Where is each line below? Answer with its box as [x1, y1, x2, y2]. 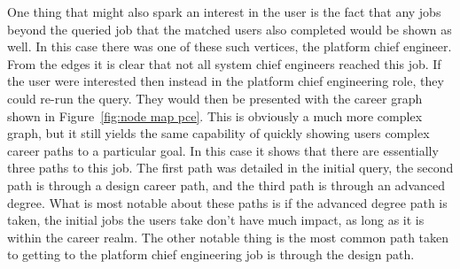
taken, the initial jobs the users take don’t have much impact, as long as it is [7, 211, 425, 229]
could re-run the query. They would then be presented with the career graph [7, 88, 423, 107]
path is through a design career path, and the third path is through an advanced [7, 175, 445, 194]
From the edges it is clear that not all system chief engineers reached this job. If [7, 54, 441, 73]
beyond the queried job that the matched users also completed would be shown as [7, 19, 452, 38]
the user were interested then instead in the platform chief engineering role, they [7, 72, 444, 90]
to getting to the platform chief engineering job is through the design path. [7, 245, 415, 264]
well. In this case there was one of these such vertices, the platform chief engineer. [7, 37, 452, 56]
